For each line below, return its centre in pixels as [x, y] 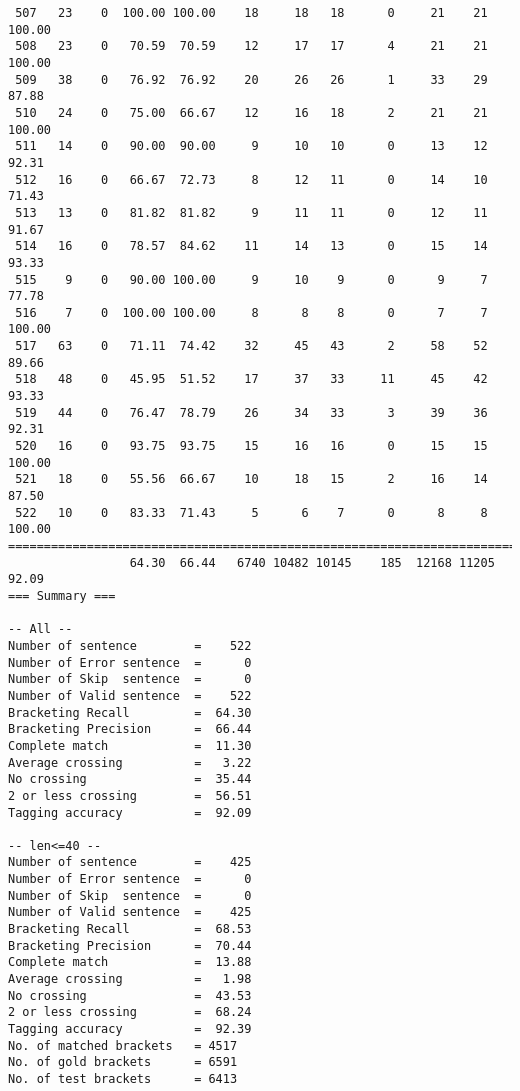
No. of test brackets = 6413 [123, 1079]
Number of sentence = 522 [130, 645]
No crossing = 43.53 [130, 995]
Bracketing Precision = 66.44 [130, 729]
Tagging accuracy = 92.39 [130, 1029]
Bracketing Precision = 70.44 [130, 945]
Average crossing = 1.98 [130, 979]
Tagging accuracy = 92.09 [130, 812]
